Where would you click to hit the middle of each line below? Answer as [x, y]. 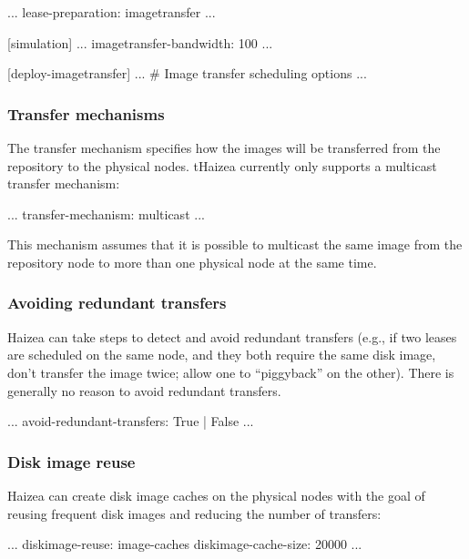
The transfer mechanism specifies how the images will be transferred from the [224, 147]
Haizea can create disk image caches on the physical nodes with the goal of [216, 495]
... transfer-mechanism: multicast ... [106, 213]
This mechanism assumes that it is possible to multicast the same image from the [235, 244]
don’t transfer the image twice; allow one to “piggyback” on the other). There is [231, 372]
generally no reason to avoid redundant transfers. [144, 390]
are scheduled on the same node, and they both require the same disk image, [222, 355]
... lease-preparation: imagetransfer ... [112, 12]
